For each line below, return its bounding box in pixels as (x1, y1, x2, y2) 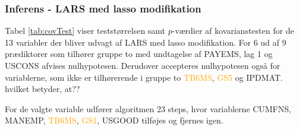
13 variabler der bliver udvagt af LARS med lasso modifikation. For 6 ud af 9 (5, 36, 287, 48)
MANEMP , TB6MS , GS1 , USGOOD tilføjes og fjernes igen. (5, 114, 224, 126)
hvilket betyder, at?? (5, 83, 80, 95)
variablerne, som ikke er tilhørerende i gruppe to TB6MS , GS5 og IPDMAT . (5, 71, 283, 83)
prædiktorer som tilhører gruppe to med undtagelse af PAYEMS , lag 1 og (5, 47, 273, 60)
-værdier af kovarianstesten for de (172, 24, 294, 37)
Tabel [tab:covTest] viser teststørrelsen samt (5, 24, 166, 37)
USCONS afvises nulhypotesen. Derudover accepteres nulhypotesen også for (5, 59, 281, 71)
